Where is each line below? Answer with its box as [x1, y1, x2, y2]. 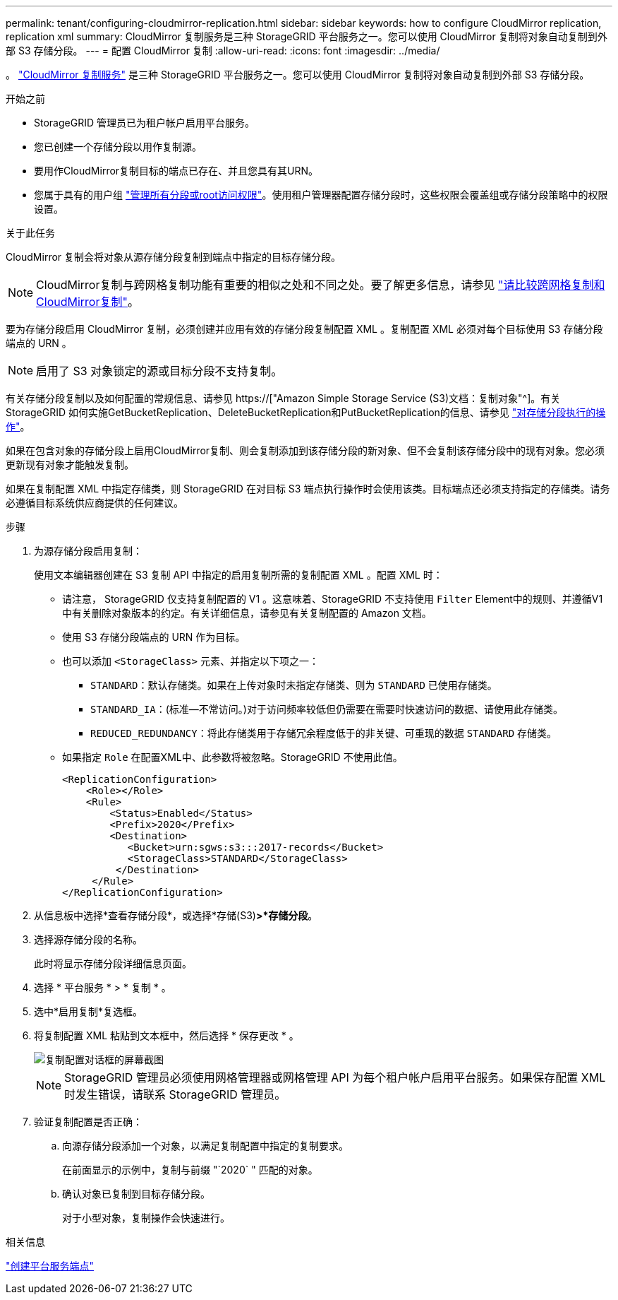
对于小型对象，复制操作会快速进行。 [62, 1212, 230, 1224]
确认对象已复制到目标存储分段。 [62, 1188, 210, 1200]
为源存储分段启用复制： [34, 545, 143, 557]
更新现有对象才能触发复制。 [6, 459, 134, 471]
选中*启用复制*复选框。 [34, 1005, 143, 1017]
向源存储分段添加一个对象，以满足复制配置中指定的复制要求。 [62, 1140, 349, 1152]
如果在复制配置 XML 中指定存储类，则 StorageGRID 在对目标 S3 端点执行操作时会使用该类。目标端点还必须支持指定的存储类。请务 [6, 483, 610, 495]
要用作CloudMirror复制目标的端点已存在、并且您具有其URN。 [34, 165, 319, 177]
